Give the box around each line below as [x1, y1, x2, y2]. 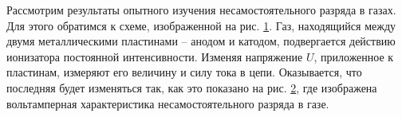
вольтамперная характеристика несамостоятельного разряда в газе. [6, 95, 329, 111]
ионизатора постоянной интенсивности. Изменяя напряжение [6, 48, 303, 64]
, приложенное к [313, 48, 394, 64]
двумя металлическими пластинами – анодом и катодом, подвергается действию [6, 33, 396, 49]
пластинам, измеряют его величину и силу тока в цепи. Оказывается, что [6, 64, 362, 80]
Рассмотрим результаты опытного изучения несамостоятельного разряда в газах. [6, 2, 396, 18]
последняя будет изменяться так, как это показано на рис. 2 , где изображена [6, 79, 377, 96]
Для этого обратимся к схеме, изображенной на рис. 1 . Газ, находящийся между [6, 17, 396, 33]
